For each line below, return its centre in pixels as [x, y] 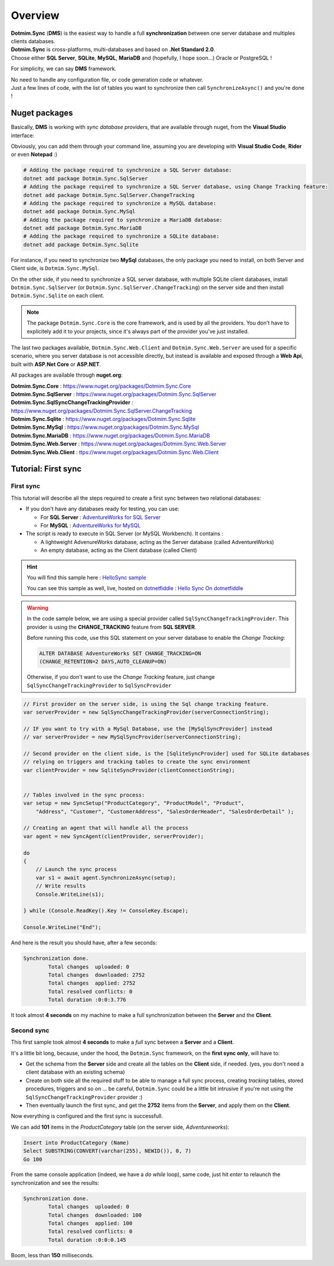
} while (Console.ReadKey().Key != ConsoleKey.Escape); [106, 911]
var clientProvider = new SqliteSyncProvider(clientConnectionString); [129, 770]
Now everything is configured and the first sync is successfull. [87, 1116]
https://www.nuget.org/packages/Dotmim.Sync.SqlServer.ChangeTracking [101, 410]
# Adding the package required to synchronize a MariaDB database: [123, 220]
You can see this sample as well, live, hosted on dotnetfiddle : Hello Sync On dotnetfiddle [135, 588]
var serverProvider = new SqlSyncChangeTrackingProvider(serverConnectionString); [146, 712]
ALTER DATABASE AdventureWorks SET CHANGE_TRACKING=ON [120, 653]
